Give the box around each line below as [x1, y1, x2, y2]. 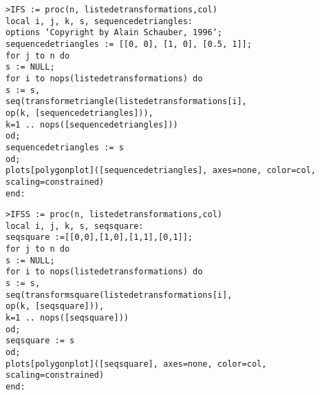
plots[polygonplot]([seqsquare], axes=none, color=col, [6, 358, 267, 369]
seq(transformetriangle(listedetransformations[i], [6, 97, 247, 107]
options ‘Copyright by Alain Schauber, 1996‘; [6, 28, 222, 38]
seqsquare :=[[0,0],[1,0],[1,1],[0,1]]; [6, 232, 193, 243]
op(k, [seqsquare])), [6, 301, 105, 312]
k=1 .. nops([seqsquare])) [6, 313, 129, 323]
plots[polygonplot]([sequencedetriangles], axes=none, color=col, [6, 165, 317, 176]
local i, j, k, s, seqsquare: [6, 221, 144, 231]
